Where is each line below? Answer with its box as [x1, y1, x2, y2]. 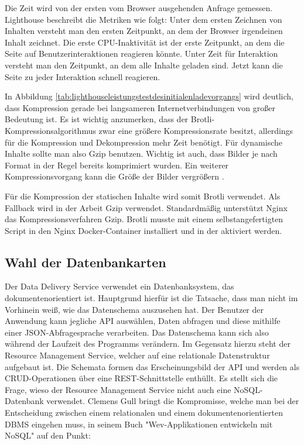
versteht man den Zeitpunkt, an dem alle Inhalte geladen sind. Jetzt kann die [5, 58, 283, 71]
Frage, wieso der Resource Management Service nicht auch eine [5, 383, 231, 395]
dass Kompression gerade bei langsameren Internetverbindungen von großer [5, 101, 275, 113]
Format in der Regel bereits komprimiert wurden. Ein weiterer [5, 158, 229, 171]
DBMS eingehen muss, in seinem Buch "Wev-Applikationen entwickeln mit [5, 418, 273, 430]
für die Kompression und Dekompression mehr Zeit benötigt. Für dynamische [5, 136, 282, 148]
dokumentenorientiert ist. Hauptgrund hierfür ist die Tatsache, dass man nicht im [5, 292, 298, 304]
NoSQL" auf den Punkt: [5, 429, 91, 441]
